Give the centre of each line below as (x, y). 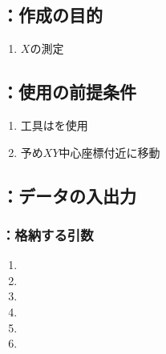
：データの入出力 (69, 195)
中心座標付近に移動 (109, 152)
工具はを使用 (54, 125)
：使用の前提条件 (69, 92)
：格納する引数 (48, 234)
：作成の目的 (52, 15)
